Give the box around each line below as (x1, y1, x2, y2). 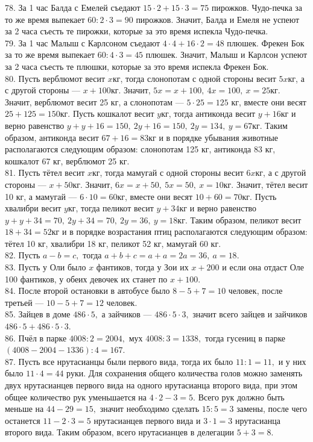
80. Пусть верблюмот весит (5, 72, 106, 84)
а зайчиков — (101, 308, 152, 320)
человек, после (228, 284, 283, 297)
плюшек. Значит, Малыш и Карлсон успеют (145, 48, 308, 61)
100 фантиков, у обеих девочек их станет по (5, 272, 168, 285)
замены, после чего (236, 402, 308, 415)
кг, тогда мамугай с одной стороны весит (92, 166, 244, 179)
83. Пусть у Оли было (5, 261, 86, 273)
